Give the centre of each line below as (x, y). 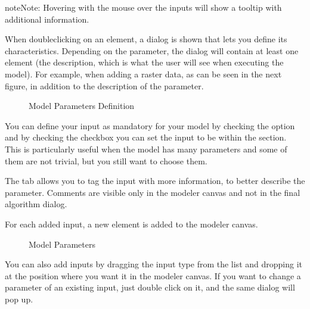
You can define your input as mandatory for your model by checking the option (150, 125)
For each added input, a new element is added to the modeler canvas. (131, 224)
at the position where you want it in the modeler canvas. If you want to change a (153, 275)
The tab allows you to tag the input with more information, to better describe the (155, 181)
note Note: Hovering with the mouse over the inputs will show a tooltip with (143, 7)
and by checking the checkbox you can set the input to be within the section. (146, 137)
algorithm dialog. (36, 204)
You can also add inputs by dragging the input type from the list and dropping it (154, 264)
